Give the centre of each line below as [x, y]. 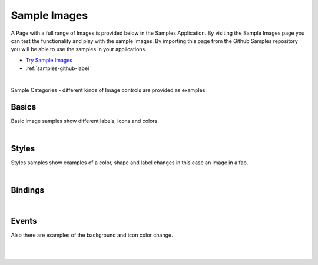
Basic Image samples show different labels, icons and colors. [85, 121]
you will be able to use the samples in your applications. [79, 49]
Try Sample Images [49, 60]
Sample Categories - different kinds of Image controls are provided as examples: [109, 90]
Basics [24, 107]
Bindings [27, 191]
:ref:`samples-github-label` [58, 68]
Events [24, 221]
